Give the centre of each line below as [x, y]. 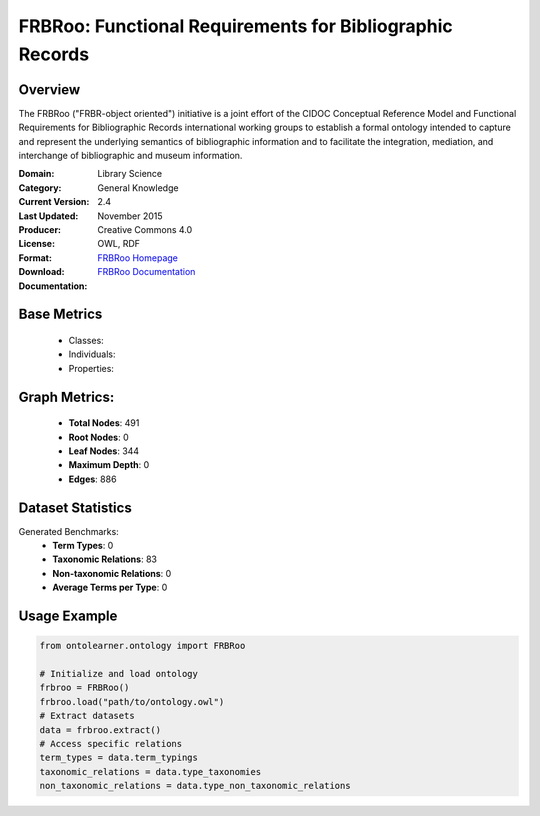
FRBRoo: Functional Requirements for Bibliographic [236, 26]
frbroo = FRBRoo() [84, 688]
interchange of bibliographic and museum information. [130, 156]
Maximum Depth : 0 [109, 465]
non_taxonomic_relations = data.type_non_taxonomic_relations [195, 786]
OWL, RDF [118, 244]
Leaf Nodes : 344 [104, 451]
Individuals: [92, 354]
